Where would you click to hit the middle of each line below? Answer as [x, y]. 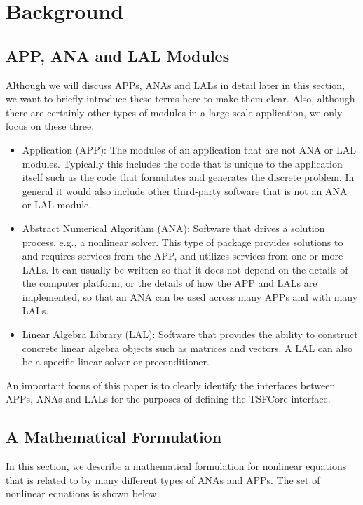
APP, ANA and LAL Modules [118, 55]
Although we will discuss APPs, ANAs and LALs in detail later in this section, [176, 85]
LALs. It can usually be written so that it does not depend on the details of [185, 269]
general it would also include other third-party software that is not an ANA [185, 190]
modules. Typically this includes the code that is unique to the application [182, 163]
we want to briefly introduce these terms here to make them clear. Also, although [180, 99]
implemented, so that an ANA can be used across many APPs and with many [190, 296]
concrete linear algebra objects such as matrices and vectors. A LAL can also [187, 348]
